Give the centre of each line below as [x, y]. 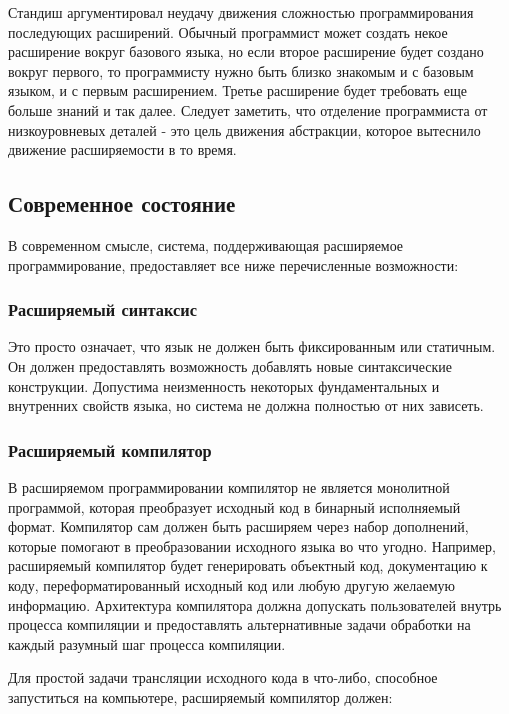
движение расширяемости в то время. [122, 149]
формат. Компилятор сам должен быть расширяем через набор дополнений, [238, 526]
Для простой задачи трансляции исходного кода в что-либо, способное [223, 677]
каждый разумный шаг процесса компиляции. [147, 643]
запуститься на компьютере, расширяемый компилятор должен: [200, 696]
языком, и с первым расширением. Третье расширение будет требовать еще [237, 90]
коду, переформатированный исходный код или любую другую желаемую [231, 584]
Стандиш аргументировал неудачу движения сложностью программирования [241, 12]
